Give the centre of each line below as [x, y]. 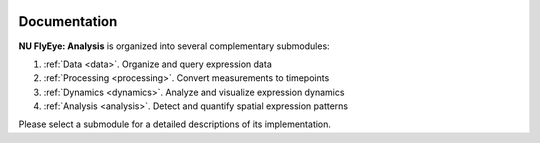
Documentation [68, 21]
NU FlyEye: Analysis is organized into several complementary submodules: [174, 46]
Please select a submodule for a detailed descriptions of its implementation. [175, 124]
